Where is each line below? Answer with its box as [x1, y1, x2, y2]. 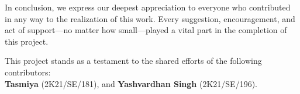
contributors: [5, 66, 51, 78]
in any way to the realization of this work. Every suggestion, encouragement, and [5, 12, 295, 24]
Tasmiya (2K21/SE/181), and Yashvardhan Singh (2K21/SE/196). [5, 77, 257, 89]
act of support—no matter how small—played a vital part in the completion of [5, 24, 287, 36]
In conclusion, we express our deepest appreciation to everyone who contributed [5, 1, 291, 13]
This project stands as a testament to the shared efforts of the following [5, 55, 262, 67]
